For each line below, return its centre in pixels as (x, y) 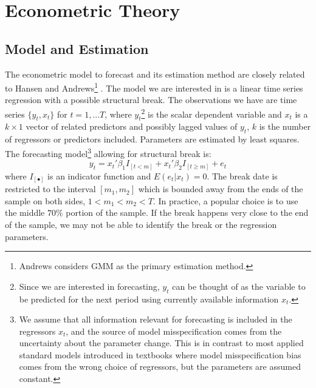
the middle (25, 212)
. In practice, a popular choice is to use (225, 200)
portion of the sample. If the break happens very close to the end (187, 212)
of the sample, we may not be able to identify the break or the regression (141, 224)
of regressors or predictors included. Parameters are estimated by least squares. (152, 139)
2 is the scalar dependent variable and (211, 113)
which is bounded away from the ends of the (221, 189)
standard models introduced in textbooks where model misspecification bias (160, 354)
